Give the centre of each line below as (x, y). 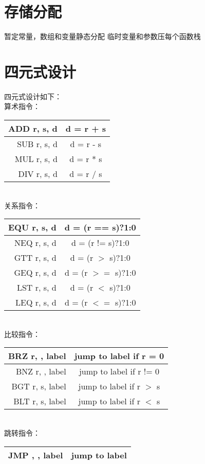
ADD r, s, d (33, 129)
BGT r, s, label (39, 386)
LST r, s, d (36, 288)
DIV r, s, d (38, 174)
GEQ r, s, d (35, 273)
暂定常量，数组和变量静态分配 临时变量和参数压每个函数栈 (102, 36)
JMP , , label (36, 455)
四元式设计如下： (33, 96)
